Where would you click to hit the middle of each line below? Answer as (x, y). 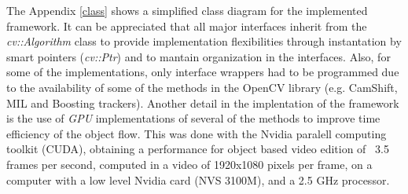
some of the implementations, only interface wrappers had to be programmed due (203, 72)
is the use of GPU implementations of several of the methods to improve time (193, 118)
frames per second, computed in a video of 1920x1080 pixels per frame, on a (189, 164)
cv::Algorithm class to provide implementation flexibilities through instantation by (204, 41)
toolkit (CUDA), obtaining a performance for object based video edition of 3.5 (198, 149)
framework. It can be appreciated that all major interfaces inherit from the (187, 26)
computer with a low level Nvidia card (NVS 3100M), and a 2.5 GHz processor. (198, 179)
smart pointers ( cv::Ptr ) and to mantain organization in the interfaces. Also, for (198, 56)
